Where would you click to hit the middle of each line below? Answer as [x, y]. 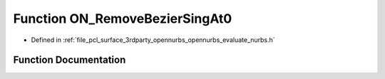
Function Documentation [70, 60]
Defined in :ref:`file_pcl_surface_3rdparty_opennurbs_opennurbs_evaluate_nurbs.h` [153, 40]
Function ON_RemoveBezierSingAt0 [123, 19]
